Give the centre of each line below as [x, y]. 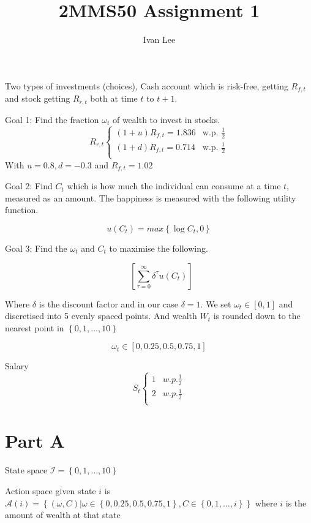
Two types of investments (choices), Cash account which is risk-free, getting [147, 85]
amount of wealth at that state [63, 515]
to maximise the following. [159, 248]
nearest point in [35, 327]
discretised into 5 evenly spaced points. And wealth [101, 316]
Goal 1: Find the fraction [52, 119]
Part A [35, 441]
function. [22, 210]
